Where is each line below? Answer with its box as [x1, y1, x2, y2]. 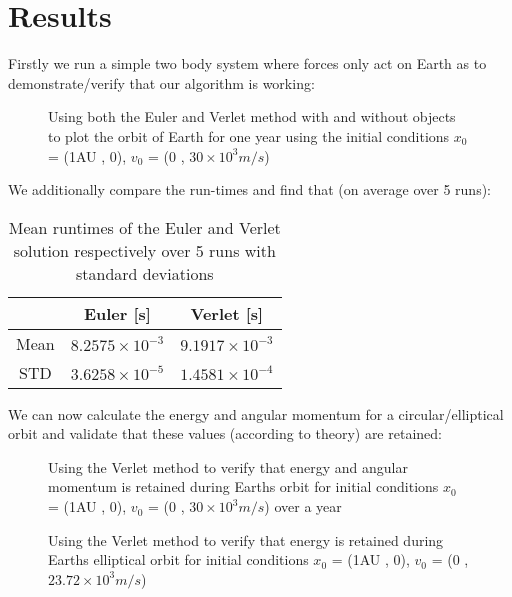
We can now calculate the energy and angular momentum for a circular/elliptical [8, 403, 504, 424]
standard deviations [76, 261, 214, 285]
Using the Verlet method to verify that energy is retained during [48, 529, 444, 550]
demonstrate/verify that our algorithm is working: [8, 72, 315, 93]
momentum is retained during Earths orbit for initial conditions [48, 476, 439, 497]
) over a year [264, 496, 342, 517]
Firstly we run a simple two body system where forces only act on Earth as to [8, 53, 487, 74]
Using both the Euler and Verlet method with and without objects [48, 106, 456, 127]
